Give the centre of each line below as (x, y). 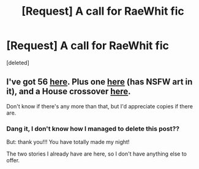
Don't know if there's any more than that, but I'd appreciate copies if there (99, 106)
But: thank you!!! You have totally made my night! (68, 142)
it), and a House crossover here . (69, 92)
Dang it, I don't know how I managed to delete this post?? (93, 129)
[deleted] (18, 62)
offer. (13, 160)
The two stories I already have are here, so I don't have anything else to (97, 154)
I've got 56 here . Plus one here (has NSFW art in (99, 82)
